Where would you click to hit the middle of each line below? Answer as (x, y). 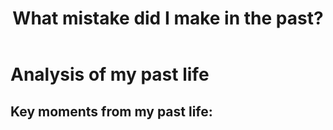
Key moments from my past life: (111, 111)
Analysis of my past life (110, 74)
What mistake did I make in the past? (168, 18)
